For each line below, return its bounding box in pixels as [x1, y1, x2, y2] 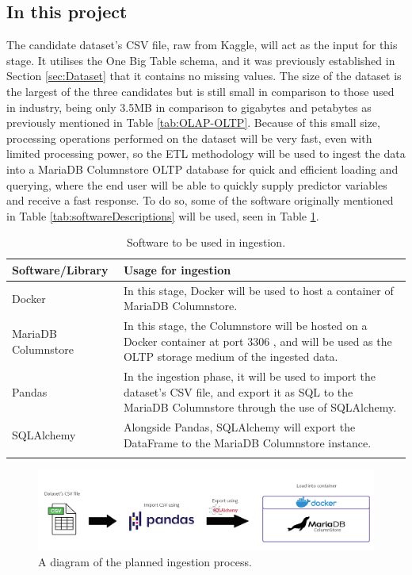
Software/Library [12, 261, 109, 278]
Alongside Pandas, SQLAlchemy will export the [123, 419, 356, 435]
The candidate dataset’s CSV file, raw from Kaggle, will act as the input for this [6, 36, 398, 53]
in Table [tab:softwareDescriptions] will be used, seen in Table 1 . [6, 207, 319, 224]
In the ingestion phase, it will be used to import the [123, 368, 376, 385]
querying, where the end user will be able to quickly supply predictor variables [6, 176, 387, 193]
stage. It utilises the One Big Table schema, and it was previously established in [6, 52, 395, 68]
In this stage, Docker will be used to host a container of [123, 282, 394, 298]
